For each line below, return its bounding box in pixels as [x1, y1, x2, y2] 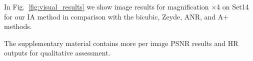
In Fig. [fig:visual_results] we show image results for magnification [4, 1, 209, 11]
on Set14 [222, 1, 249, 11]
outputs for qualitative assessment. [4, 47, 110, 58]
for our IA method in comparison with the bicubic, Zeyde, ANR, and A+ [4, 11, 229, 21]
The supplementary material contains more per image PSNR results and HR [4, 37, 238, 48]
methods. [4, 21, 32, 31]
